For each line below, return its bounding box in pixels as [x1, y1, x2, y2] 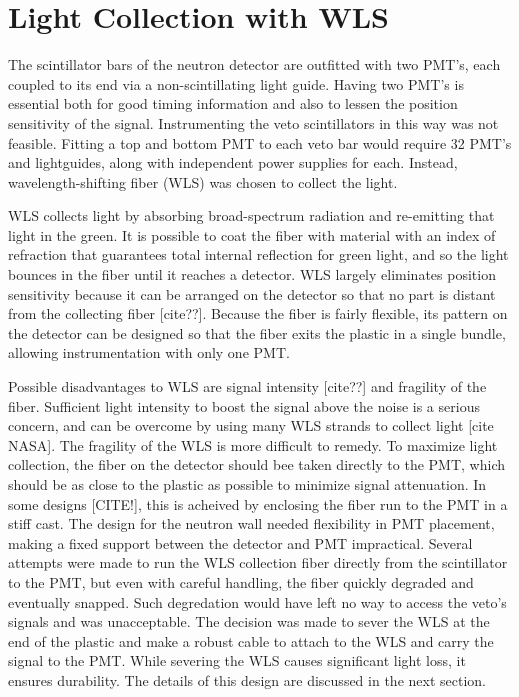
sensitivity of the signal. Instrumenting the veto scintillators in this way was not [8, 112, 499, 133]
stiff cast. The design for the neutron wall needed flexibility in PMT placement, [8, 513, 495, 534]
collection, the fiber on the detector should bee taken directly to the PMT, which [8, 454, 505, 475]
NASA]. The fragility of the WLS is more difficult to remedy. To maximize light [8, 434, 498, 455]
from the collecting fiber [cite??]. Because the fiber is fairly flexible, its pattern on [8, 303, 508, 324]
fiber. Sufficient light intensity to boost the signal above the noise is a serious [8, 395, 480, 416]
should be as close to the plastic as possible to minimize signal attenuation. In [8, 474, 487, 494]
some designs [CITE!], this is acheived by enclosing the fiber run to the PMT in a [8, 493, 508, 514]
